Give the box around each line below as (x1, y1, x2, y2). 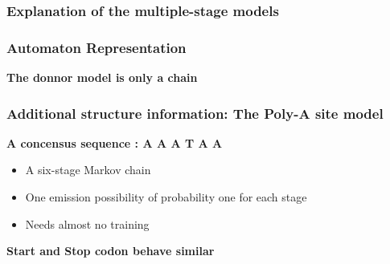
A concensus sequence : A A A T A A (6, 134, 223, 151)
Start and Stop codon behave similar (6, 242, 215, 259)
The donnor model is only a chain (6, 69, 198, 86)
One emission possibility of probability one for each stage (25, 189, 307, 205)
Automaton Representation (6, 37, 187, 57)
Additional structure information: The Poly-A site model (6, 103, 384, 123)
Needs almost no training (25, 215, 150, 232)
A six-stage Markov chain (25, 161, 151, 178)
